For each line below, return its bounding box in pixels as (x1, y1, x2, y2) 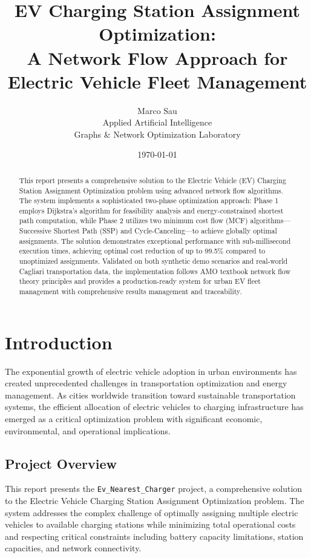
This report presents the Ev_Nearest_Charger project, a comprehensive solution (5, 482, 303, 495)
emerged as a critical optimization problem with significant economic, (5, 412, 263, 425)
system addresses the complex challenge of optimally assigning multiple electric (5, 506, 298, 519)
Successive (19, 226, 51, 236)
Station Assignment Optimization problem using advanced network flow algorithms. (19, 185, 283, 195)
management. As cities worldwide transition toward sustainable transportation (5, 388, 296, 401)
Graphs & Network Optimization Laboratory (74, 127, 241, 140)
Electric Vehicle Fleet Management (7, 69, 307, 93)
